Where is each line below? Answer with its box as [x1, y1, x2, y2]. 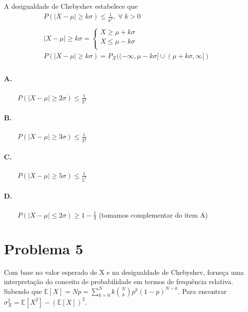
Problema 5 [4, 238, 83, 258]
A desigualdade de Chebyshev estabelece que [4, 1, 138, 11]
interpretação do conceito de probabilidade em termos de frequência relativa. [4, 276, 233, 287]
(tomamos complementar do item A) [99, 209, 208, 220]
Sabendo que [4, 286, 42, 296]
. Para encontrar [178, 286, 227, 296]
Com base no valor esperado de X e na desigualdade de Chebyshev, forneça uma [4, 267, 244, 277]
